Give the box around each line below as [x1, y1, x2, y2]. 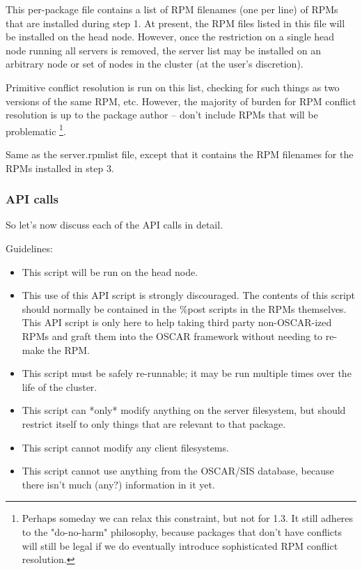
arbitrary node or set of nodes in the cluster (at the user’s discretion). [6, 56, 304, 71]
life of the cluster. [22, 379, 97, 394]
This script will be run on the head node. [22, 264, 198, 279]
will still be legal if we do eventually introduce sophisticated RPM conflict [22, 538, 338, 553]
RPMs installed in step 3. [6, 160, 114, 175]
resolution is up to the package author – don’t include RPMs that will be [6, 107, 318, 122]
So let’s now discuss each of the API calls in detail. [6, 217, 223, 232]
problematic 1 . [6, 121, 66, 138]
